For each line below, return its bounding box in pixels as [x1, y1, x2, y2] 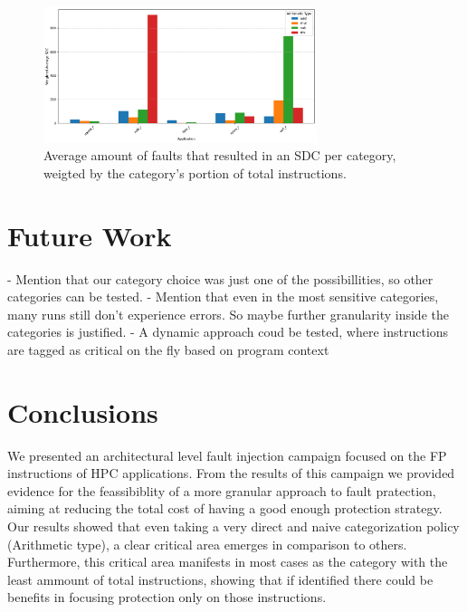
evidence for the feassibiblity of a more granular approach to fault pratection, [7, 481, 436, 500]
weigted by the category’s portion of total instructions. [43, 163, 347, 182]
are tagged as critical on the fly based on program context [7, 339, 329, 359]
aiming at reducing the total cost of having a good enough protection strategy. [7, 499, 443, 518]
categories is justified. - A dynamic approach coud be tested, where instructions [7, 322, 449, 341]
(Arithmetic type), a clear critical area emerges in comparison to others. [7, 534, 407, 553]
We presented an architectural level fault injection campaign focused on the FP [7, 445, 447, 464]
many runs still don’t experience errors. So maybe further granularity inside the [7, 304, 449, 323]
